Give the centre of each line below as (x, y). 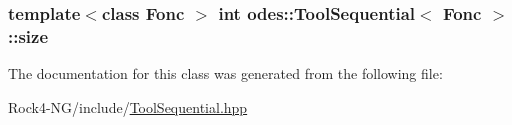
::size (28, 35)
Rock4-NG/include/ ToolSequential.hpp (128, 106)
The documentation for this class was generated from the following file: (225, 73)
